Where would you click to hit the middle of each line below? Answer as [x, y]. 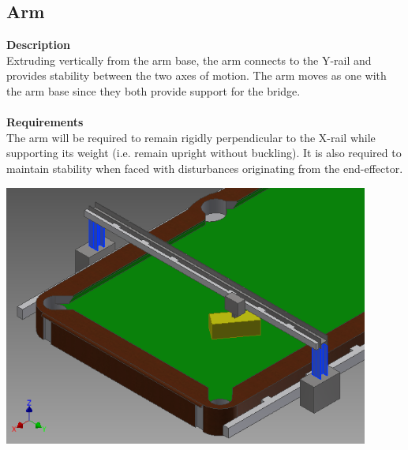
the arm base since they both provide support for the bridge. [153, 90]
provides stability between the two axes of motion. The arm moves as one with [197, 75]
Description [39, 45]
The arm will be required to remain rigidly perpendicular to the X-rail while [191, 137]
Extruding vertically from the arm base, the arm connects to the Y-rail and [189, 60]
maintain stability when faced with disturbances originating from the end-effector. [205, 168]
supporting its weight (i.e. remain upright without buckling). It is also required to [204, 153]
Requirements [45, 122]
